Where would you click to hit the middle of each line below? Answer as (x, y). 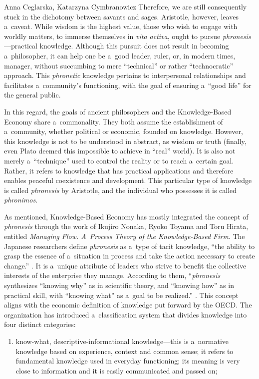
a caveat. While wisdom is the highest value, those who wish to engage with (121, 26)
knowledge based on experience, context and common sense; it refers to (125, 351)
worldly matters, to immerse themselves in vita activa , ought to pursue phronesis (128, 36)
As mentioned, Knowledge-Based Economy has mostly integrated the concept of (126, 216)
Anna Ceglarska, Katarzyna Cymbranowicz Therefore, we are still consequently (126, 6)
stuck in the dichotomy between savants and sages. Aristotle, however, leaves (121, 16)
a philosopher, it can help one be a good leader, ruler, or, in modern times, (120, 55)
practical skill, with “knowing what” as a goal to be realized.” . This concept (122, 295)
